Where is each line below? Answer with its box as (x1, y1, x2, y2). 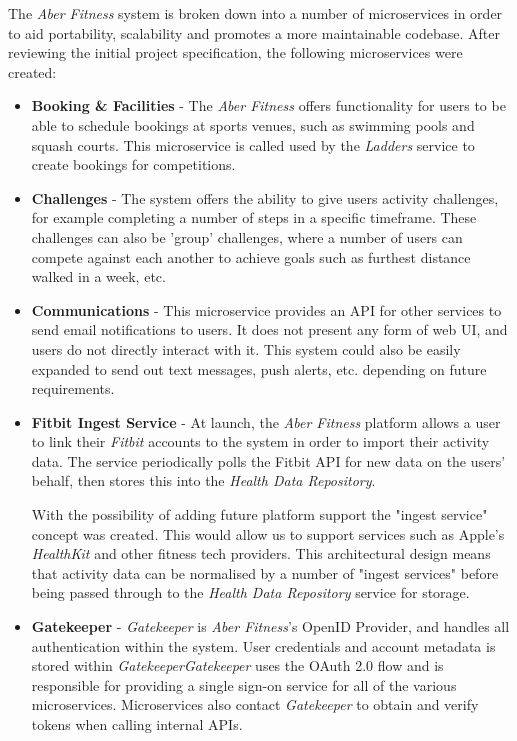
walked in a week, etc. (31, 266, 166, 287)
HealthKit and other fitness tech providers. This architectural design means (31, 543, 491, 564)
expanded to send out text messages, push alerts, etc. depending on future (31, 358, 487, 379)
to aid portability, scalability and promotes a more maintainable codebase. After (8, 22, 500, 43)
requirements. (31, 378, 115, 399)
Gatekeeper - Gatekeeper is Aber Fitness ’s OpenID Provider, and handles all (31, 616, 510, 637)
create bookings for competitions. (31, 154, 236, 175)
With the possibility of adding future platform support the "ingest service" (31, 504, 488, 525)
